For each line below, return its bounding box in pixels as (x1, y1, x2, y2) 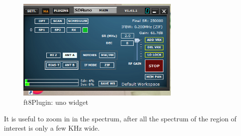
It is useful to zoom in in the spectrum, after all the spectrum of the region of (4, 113, 237, 123)
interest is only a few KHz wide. (4, 123, 100, 133)
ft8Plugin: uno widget (23, 97, 88, 107)
